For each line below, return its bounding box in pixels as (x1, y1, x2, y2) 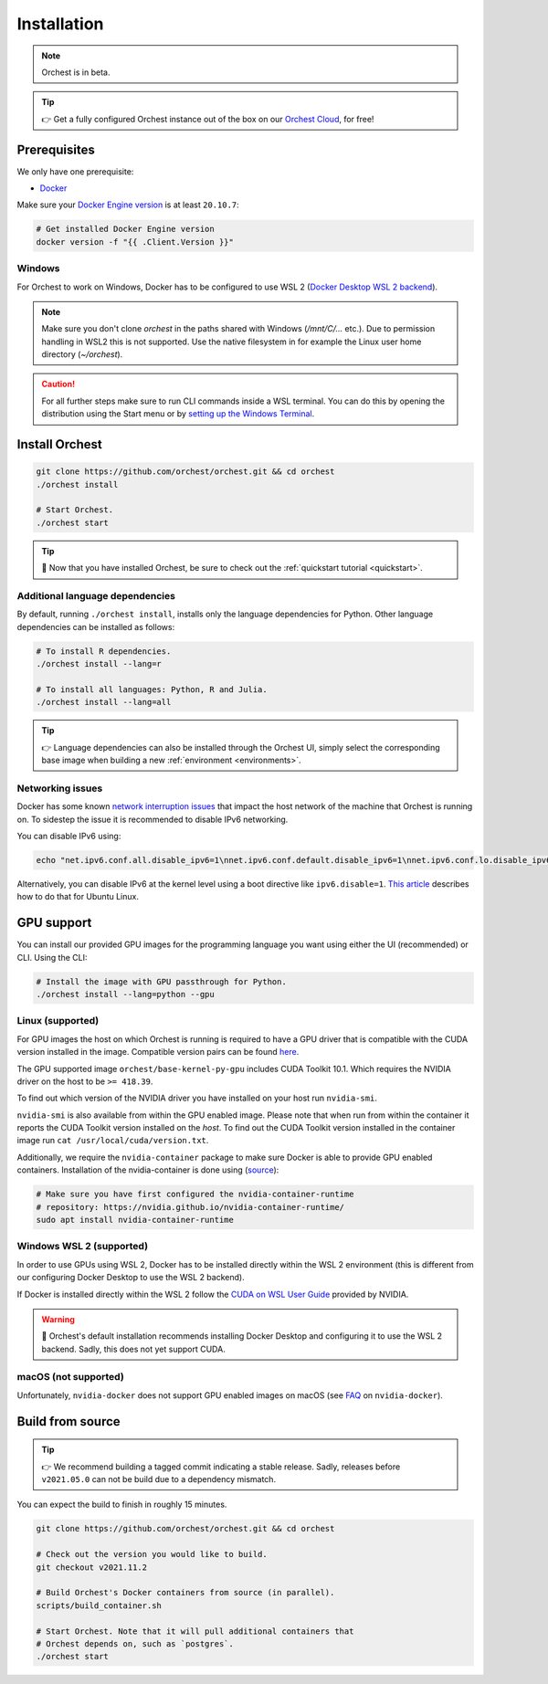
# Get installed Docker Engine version (36, 224, 215, 235)
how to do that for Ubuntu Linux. (16, 891, 139, 902)
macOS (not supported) (16, 1371, 125, 1384)
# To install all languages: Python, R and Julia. (36, 684, 269, 694)
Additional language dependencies (16, 589, 175, 602)
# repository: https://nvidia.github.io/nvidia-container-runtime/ (36, 1202, 345, 1212)
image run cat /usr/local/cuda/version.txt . (16, 1135, 209, 1146)
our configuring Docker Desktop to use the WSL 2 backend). (16, 1272, 246, 1283)
